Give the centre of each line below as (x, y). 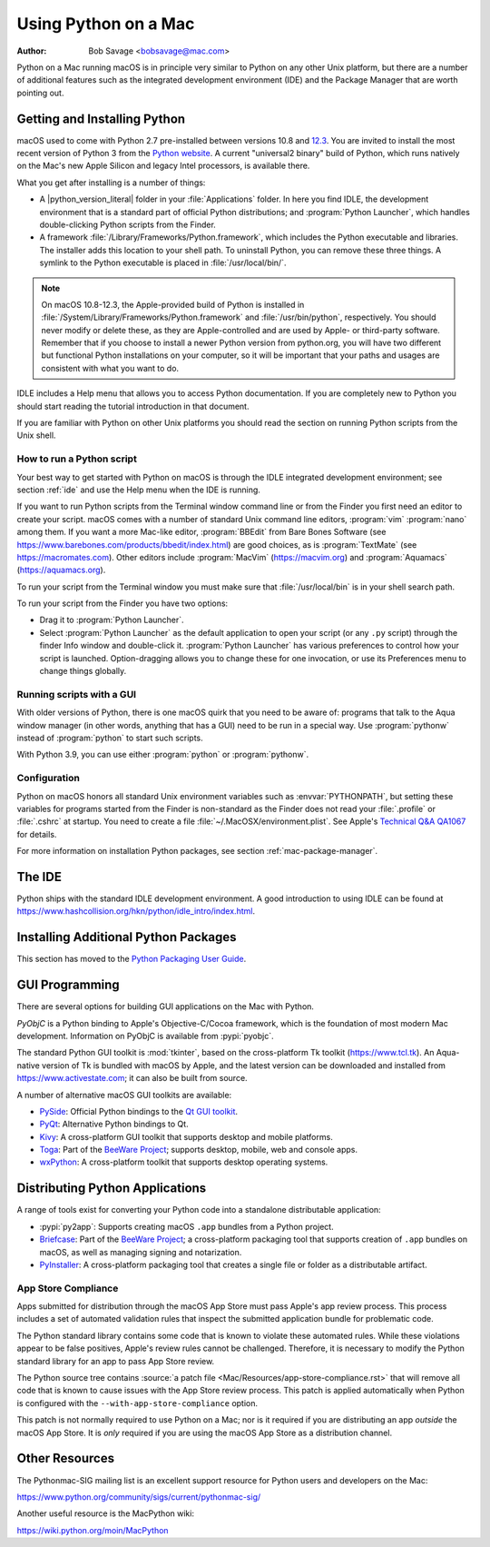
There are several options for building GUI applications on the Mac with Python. (166, 1007)
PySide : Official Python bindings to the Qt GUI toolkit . (139, 1111)
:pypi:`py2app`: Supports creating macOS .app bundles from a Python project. (187, 1226)
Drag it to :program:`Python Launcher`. (112, 620)
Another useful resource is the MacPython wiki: (106, 1513)
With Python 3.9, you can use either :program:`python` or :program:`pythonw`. (162, 755)
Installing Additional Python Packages (127, 937)
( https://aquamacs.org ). (61, 570)
